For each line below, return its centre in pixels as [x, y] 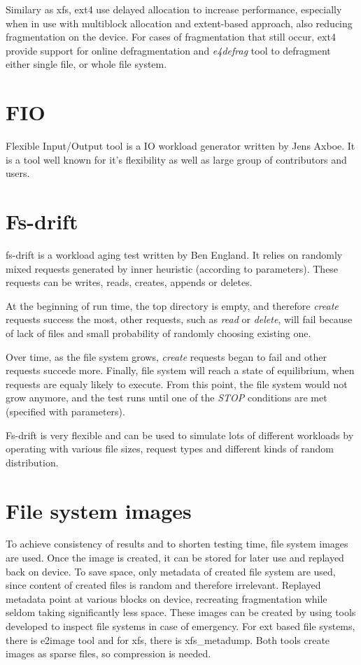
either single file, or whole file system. [86, 64]
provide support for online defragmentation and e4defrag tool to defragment [168, 50]
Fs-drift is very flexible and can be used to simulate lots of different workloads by [180, 435]
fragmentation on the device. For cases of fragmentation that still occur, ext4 [171, 37]
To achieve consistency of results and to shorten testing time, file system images [177, 544]
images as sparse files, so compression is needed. [108, 653]
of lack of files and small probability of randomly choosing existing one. [158, 332]
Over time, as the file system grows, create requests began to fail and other [166, 356]
